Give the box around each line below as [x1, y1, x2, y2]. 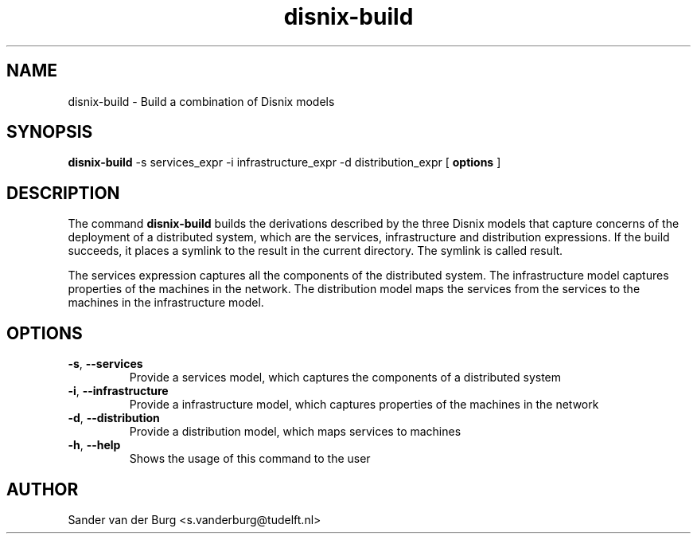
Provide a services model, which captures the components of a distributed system [129, 370, 562, 385]
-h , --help [68, 438, 121, 452]
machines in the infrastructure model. [68, 295, 264, 310]
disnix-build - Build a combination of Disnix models [68, 94, 335, 108]
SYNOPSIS [6, 122, 93, 143]
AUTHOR [6, 479, 79, 499]
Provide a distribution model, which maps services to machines [129, 425, 461, 439]
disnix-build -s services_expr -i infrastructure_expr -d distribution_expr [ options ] [68, 155, 501, 170]
